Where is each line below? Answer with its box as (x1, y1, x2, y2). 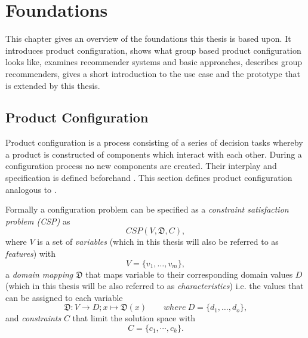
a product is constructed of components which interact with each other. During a (5, 148, 302, 160)
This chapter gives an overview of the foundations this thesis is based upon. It (5, 32, 291, 45)
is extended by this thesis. (5, 79, 100, 91)
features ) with (5, 247, 56, 260)
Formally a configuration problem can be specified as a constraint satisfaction (5, 203, 289, 216)
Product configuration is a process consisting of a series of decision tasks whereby (5, 136, 303, 149)
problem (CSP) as (5, 214, 70, 227)
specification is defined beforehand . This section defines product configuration (5, 171, 292, 184)
